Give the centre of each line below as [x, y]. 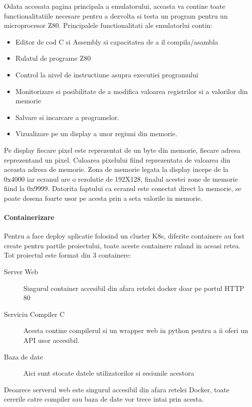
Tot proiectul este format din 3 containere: [68, 255]
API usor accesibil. [52, 340]
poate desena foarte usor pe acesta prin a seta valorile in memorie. [103, 198]
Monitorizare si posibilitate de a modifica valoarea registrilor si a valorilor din [132, 91]
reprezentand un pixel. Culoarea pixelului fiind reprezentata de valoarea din [117, 159]
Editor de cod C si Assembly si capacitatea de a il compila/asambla [117, 41]
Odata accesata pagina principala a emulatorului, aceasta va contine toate [115, 6]
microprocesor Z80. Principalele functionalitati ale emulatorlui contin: [108, 25]
